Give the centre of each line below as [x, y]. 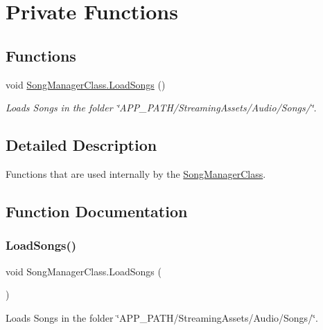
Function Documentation [97, 211]
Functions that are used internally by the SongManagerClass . [136, 173]
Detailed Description [81, 145]
